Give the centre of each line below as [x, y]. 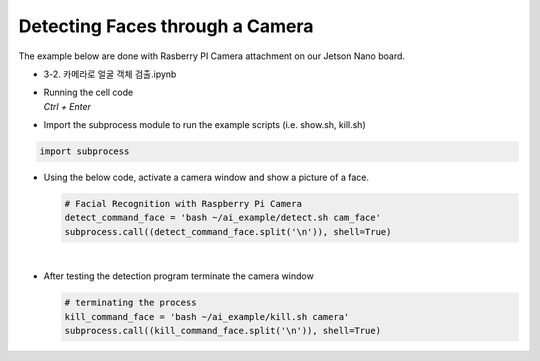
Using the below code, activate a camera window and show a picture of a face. [206, 177]
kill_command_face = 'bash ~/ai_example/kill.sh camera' [207, 316]
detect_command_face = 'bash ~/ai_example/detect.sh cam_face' [223, 218]
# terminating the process [130, 303]
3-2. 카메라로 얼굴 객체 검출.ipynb [110, 74]
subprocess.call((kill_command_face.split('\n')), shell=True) [223, 330]
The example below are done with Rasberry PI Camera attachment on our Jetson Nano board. [211, 56]
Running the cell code [88, 92]
